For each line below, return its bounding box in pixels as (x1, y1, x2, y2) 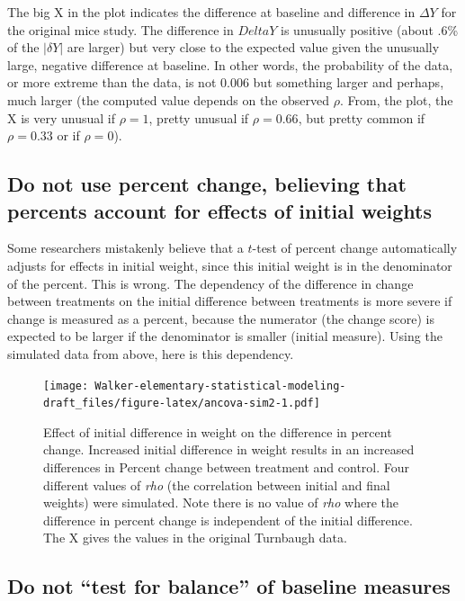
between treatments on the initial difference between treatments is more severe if (7, 292, 452, 310)
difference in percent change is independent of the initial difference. (43, 510, 413, 529)
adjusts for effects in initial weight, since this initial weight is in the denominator (7, 256, 452, 274)
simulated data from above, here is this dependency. (7, 344, 294, 363)
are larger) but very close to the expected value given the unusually (67, 38, 440, 57)
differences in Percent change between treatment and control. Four (43, 458, 410, 476)
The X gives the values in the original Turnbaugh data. (43, 528, 347, 547)
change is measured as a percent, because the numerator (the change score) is (7, 309, 435, 327)
